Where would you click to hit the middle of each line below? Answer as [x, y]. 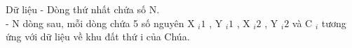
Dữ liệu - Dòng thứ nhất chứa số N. [83, 9]
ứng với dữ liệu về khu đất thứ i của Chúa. [98, 37]
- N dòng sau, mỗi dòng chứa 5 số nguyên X [100, 23]
